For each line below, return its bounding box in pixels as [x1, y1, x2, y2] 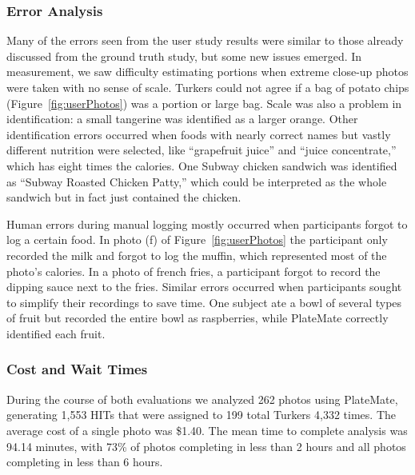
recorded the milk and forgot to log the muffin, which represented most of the [6, 246, 387, 263]
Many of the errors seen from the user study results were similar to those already [6, 32, 404, 49]
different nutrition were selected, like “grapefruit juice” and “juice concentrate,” [6, 142, 397, 158]
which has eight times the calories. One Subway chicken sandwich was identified [6, 157, 397, 174]
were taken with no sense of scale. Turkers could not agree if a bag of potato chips [6, 79, 409, 95]
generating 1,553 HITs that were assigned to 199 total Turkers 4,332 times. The [6, 406, 396, 423]
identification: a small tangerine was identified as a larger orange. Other [6, 110, 358, 127]
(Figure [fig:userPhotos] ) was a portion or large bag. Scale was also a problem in [6, 94, 402, 111]
